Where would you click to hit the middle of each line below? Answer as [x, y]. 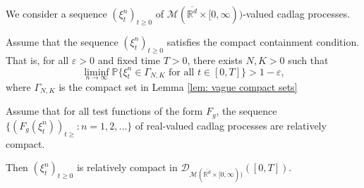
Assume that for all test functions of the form [104, 111]
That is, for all [37, 59]
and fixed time [129, 59]
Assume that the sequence [62, 41]
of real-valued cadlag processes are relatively [231, 125]
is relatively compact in [127, 167]
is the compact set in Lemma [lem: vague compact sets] [178, 86]
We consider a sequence [56, 13]
